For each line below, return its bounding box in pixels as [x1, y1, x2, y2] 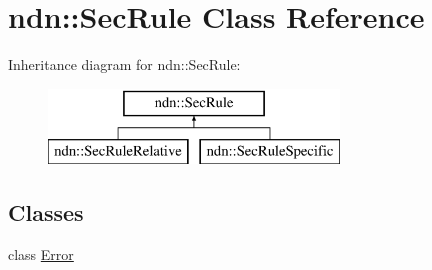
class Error [8, 244, 74, 265]
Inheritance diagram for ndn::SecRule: [8, 54, 241, 75]
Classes [8, 197, 84, 228]
